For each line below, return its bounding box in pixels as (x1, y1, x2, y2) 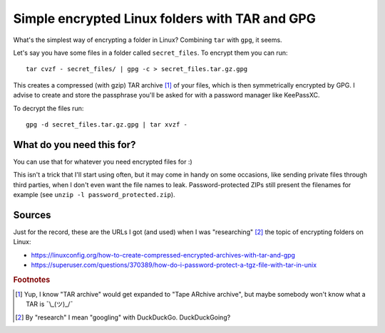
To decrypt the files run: (13, 104, 84, 112)
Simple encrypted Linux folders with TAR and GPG (13, 11, 317, 26)
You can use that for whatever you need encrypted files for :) (13, 157, 192, 166)
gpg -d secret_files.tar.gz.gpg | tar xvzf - (26, 120, 188, 128)
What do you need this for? (13, 139, 136, 151)
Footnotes (13, 275, 51, 285)
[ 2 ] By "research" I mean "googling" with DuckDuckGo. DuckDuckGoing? (15, 313, 231, 322)
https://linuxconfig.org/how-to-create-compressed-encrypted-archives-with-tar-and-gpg (31, 250, 296, 259)
